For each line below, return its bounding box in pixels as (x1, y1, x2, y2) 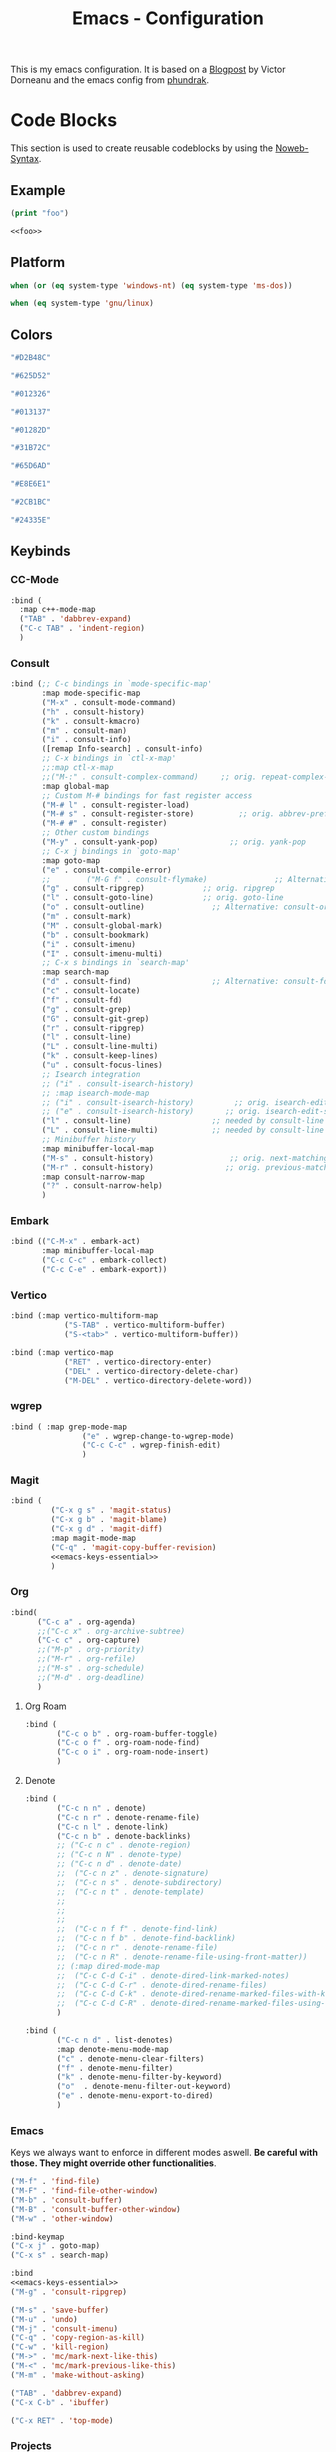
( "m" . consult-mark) (41, 912, 132, 922)
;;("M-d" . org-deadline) (36, 1672, 145, 1682)
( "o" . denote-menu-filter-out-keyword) (56, 2082, 232, 2092)
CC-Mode (10, 573, 60, 587)
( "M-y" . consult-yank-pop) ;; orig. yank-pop (41, 837, 307, 847)
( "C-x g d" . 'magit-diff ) (50, 1524, 163, 1534)
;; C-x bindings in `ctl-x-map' (41, 753, 177, 764)
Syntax (10, 153, 40, 165)
